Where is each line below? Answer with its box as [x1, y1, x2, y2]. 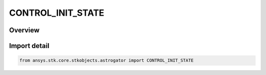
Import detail [9, 42, 49, 50]
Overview [9, 26, 40, 34]
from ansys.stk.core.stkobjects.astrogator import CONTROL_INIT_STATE [19, 58, 194, 63]
